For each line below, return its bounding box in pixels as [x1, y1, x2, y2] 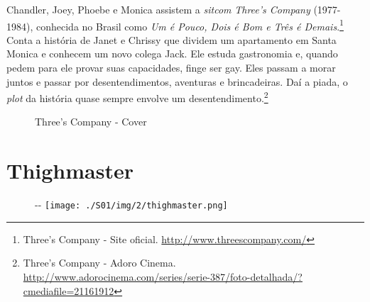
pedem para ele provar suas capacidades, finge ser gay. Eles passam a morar [6, 60, 336, 75]
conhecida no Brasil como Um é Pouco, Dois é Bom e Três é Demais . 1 [36, 16, 344, 33]
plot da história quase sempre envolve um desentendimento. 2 [6, 89, 268, 105]
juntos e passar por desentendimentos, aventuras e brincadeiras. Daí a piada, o [6, 74, 348, 89]
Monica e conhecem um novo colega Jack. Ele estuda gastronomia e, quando [6, 46, 338, 61]
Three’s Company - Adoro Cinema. [23, 255, 176, 270]
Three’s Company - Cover [35, 114, 147, 129]
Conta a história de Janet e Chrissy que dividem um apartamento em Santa [6, 32, 337, 47]
